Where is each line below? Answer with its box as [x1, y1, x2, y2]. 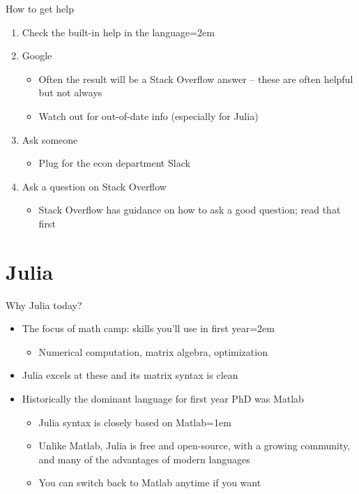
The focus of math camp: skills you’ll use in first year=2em [22, 321, 275, 336]
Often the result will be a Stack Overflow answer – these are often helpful [38, 71, 353, 86]
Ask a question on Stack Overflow [22, 179, 167, 193]
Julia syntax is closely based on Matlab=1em [38, 414, 231, 429]
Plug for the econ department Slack [38, 156, 190, 170]
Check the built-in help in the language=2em [22, 24, 215, 39]
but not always [38, 85, 102, 100]
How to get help [6, 1, 74, 15]
